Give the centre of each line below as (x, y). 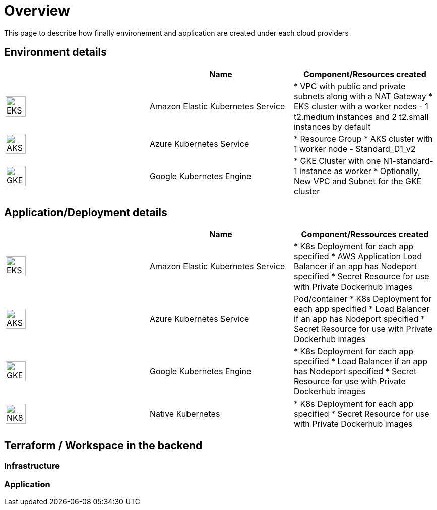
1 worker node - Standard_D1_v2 (355, 149)
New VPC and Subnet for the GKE (358, 181)
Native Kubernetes (185, 414)
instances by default (332, 126)
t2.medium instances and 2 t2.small (361, 116)
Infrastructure (32, 466)
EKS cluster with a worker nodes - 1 (361, 106)
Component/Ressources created (365, 234)
